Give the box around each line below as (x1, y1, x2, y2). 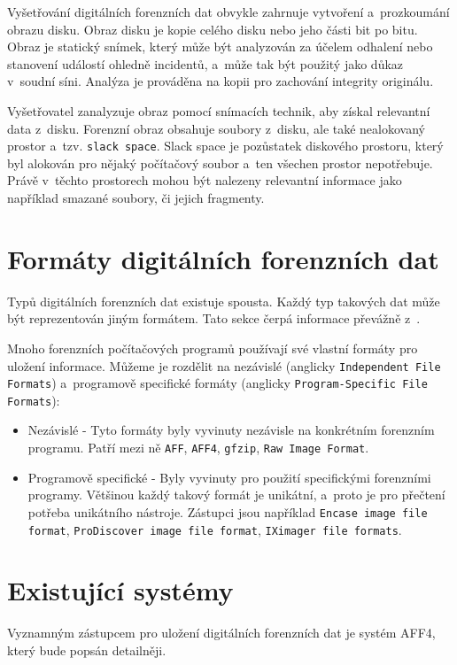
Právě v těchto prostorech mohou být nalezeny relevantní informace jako (7, 171, 402, 189)
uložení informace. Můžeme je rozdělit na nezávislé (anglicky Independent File (7, 356, 441, 375)
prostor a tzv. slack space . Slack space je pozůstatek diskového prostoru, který (7, 136, 444, 155)
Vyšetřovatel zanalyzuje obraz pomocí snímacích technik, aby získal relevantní (7, 101, 430, 120)
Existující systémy (7, 572, 234, 608)
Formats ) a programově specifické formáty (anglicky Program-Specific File (7, 374, 428, 392)
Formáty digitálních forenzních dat (7, 240, 439, 276)
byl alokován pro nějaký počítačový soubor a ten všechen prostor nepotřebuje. (7, 153, 433, 172)
